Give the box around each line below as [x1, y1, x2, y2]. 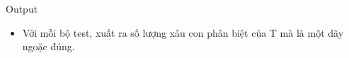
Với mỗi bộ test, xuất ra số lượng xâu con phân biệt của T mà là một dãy [22, 25, 344, 40]
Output [6, 1, 38, 16]
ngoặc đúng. [22, 39, 75, 54]
